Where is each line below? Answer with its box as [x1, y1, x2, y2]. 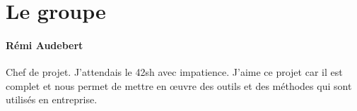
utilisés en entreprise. [6, 92, 98, 107]
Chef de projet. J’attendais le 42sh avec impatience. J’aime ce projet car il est [6, 65, 343, 79]
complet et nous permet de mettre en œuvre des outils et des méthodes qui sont [6, 78, 352, 93]
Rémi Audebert [6, 37, 83, 52]
